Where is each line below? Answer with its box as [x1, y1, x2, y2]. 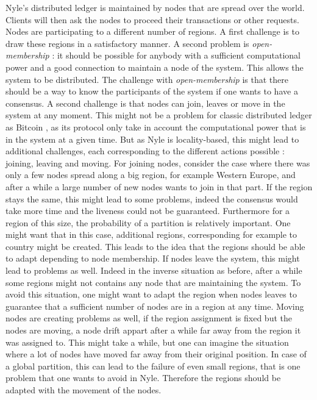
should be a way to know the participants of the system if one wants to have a [5, 85, 298, 98]
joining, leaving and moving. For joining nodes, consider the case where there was [5, 156, 310, 169]
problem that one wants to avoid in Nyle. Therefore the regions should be [5, 371, 281, 384]
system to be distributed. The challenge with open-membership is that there [5, 73, 288, 85]
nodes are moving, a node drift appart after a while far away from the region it [5, 324, 301, 337]
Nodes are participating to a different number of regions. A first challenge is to [5, 25, 299, 38]
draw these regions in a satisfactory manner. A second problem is [5, 37, 249, 49]
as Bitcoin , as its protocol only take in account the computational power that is [5, 120, 306, 133]
